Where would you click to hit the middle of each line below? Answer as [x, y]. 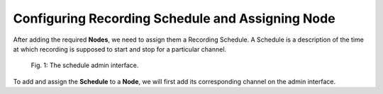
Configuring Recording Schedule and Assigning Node [174, 18]
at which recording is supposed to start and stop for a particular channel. [120, 49]
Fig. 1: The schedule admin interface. [85, 65]
